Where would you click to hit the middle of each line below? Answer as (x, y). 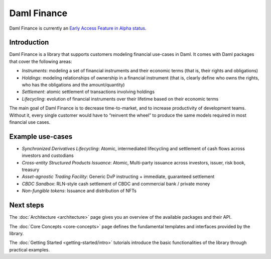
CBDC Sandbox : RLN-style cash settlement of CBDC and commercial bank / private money (116, 184)
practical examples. (30, 249)
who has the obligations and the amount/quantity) (73, 85)
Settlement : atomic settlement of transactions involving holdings (88, 92)
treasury (31, 170)
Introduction (29, 42)
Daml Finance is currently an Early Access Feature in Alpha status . (78, 28)
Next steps (27, 205)
